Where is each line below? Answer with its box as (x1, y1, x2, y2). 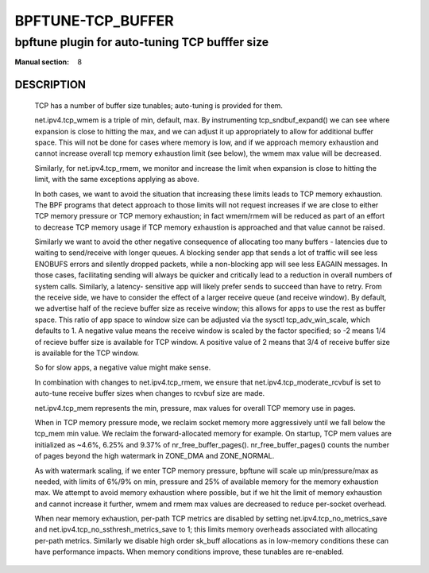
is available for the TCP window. (34, 348, 140, 358)
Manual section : (14, 57, 70, 67)
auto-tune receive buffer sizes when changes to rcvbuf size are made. (34, 389, 265, 398)
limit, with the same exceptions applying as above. (34, 175, 200, 184)
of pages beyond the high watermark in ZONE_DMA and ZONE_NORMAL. (34, 451, 275, 461)
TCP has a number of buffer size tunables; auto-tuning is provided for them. (34, 100, 284, 110)
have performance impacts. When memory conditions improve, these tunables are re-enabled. (34, 547, 345, 556)
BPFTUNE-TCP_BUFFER (14, 12, 174, 29)
